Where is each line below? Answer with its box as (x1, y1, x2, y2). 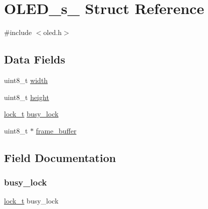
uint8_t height (4, 91, 49, 102)
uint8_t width (4, 74, 48, 85)
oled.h (43, 27, 62, 37)
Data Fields (4, 51, 66, 67)
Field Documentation (4, 149, 116, 165)
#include (4, 27, 32, 37)
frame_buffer (36, 125, 77, 135)
